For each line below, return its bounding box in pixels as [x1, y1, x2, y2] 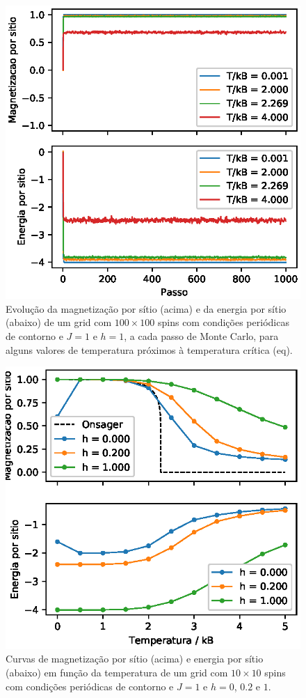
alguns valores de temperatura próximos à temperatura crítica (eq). [6, 342, 293, 357]
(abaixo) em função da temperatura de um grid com [6, 665, 228, 680]
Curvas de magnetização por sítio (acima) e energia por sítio [6, 651, 264, 666]
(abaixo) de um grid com [6, 315, 112, 329]
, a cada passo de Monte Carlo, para [124, 329, 279, 343]
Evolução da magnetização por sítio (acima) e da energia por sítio [6, 301, 287, 316]
